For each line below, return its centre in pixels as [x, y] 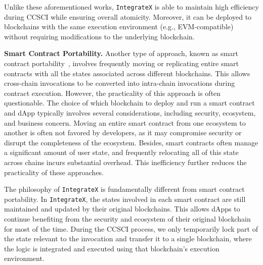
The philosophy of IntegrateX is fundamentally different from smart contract [124, 189]
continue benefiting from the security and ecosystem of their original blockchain [127, 219]
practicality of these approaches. [54, 172]
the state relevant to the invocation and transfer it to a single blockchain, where [128, 238]
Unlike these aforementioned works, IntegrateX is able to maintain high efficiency [131, 7]
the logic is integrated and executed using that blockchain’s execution [112, 248]
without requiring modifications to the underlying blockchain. [99, 36]
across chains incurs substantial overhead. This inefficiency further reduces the [125, 162]
